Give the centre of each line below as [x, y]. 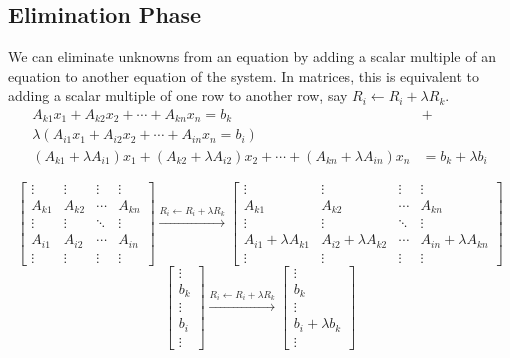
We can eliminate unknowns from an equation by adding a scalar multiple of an [252, 56]
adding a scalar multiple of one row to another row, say [178, 95]
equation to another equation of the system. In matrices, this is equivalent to [244, 75]
